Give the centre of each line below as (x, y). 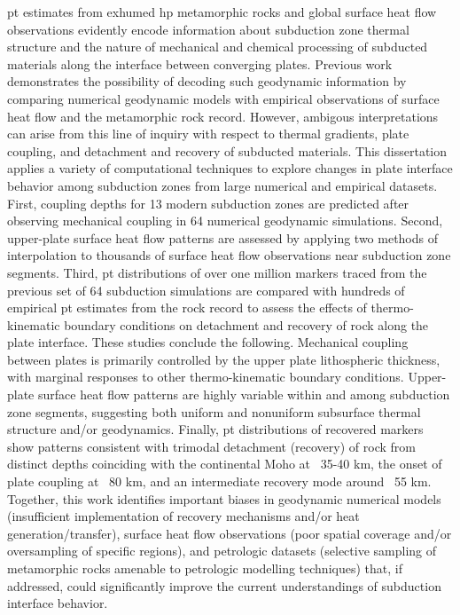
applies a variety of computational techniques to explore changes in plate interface (230, 168)
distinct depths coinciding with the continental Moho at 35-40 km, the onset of (225, 464)
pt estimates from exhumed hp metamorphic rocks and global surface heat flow (222, 12)
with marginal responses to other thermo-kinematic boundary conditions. (206, 377)
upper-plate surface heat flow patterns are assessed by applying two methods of (223, 237)
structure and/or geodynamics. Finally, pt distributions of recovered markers (215, 429)
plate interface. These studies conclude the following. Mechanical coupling (208, 342)
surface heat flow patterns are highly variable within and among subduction (244, 394)
